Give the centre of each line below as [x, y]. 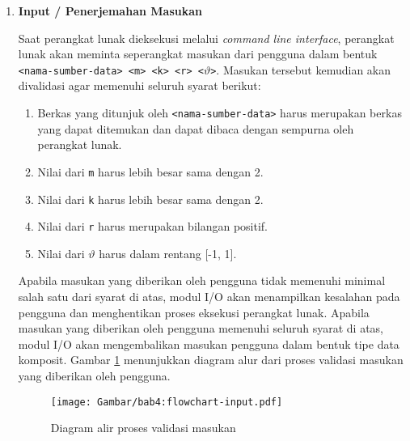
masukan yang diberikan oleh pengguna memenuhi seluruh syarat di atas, [201, 328]
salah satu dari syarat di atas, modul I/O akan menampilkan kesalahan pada [209, 297]
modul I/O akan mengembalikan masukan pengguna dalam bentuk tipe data [209, 343]
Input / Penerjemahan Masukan [110, 11]
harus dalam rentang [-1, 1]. [168, 253]
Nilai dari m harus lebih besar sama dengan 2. [150, 171]
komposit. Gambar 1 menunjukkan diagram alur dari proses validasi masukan [211, 360]
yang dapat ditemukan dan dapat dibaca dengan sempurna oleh [196, 128]
